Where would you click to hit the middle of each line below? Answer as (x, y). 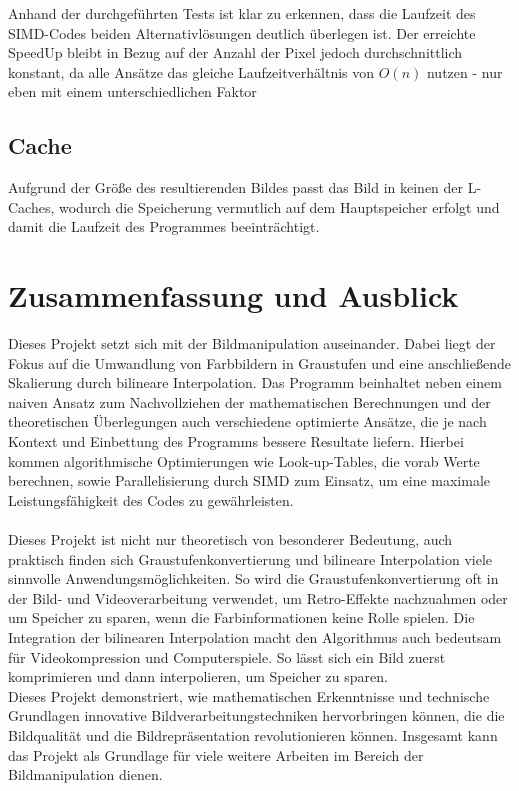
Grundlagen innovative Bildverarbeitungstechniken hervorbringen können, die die (256, 715)
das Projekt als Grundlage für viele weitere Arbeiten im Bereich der (216, 754)
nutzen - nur (464, 71)
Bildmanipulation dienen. (85, 774)
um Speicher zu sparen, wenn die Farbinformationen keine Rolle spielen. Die (241, 617)
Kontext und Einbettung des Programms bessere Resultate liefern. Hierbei (236, 441)
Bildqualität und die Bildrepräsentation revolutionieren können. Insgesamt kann (253, 734)
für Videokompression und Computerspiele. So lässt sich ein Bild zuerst (227, 656)
